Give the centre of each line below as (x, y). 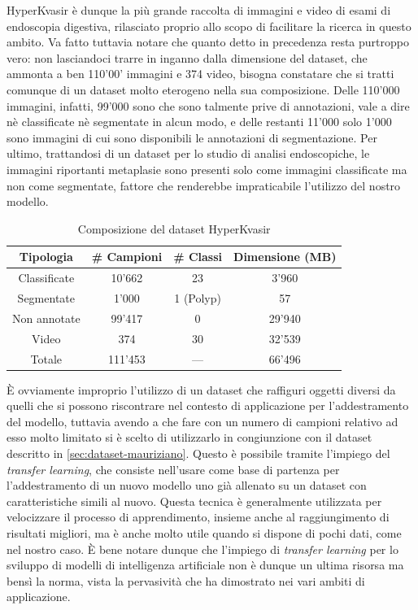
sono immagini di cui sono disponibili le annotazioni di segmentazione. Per (192, 137)
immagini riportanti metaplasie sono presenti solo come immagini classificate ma (207, 169)
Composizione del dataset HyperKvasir (174, 228)
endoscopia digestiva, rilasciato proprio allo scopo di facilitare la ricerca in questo (209, 26)
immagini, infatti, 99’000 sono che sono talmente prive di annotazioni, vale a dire (208, 105)
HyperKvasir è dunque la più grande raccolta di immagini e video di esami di (199, 10)
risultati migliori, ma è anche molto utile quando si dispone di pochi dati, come (204, 532)
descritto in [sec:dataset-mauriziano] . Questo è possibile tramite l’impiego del (198, 453)
